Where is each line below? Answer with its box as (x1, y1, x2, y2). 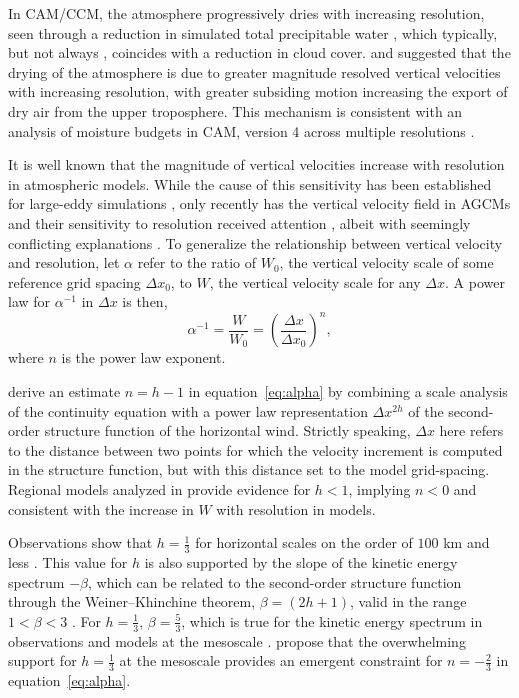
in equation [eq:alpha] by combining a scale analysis (188, 381, 508, 401)
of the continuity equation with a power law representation (8, 400, 368, 421)
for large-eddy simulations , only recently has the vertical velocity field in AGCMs (8, 193, 511, 214)
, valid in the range (350, 591, 467, 612)
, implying (348, 478, 411, 499)
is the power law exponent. (61, 347, 226, 368)
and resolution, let (8, 252, 120, 273)
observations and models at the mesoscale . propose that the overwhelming (8, 630, 466, 651)
